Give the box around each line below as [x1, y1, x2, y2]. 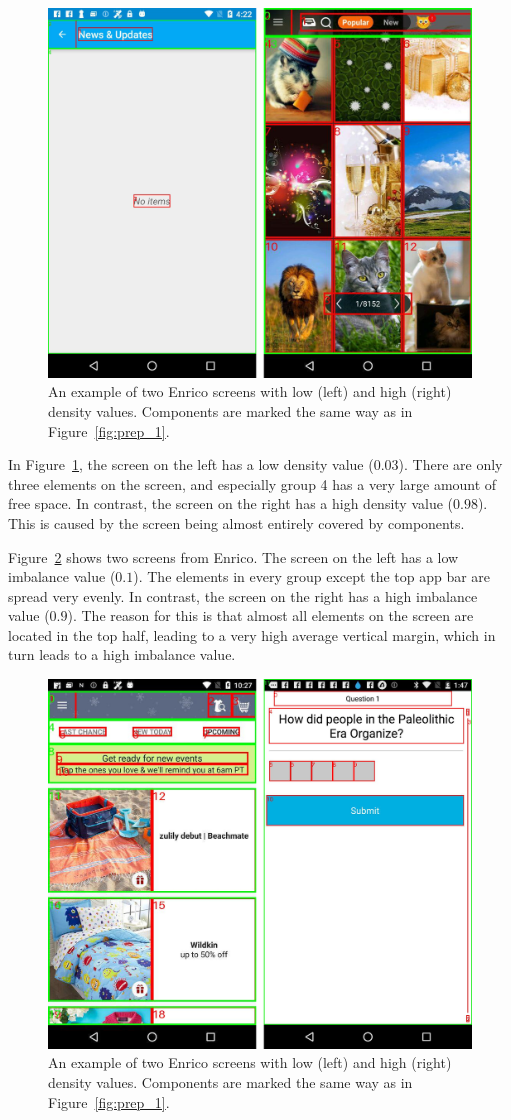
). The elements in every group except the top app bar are [133, 566, 491, 587]
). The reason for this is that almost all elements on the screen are [67, 605, 474, 626]
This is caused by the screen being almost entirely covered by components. [8, 512, 465, 533]
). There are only [398, 454, 503, 475]
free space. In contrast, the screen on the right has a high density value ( [8, 493, 454, 514]
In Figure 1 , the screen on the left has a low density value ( [8, 454, 374, 475]
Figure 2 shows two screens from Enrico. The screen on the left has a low [8, 546, 459, 567]
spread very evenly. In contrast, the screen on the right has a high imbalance [8, 585, 478, 606]
